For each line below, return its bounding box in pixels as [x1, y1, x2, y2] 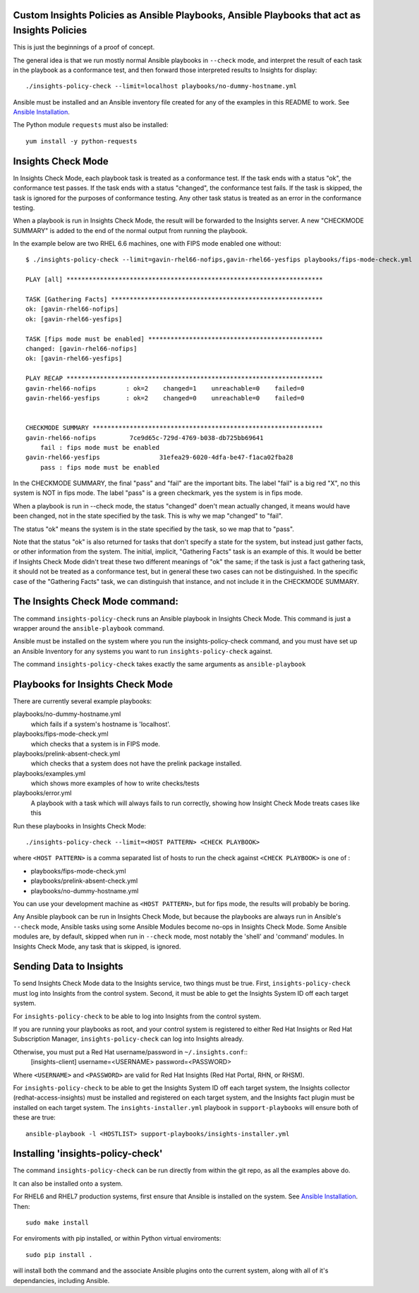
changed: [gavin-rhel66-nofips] [25, 345, 138, 352]
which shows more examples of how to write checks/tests [30, 779, 200, 787]
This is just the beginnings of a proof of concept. [13, 43, 155, 52]
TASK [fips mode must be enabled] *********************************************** [25, 335, 324, 342]
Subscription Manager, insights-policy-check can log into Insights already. [13, 1035, 244, 1043]
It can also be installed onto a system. [13, 1179, 123, 1188]
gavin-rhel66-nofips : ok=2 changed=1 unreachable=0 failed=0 [25, 384, 305, 392]
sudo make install [25, 1219, 90, 1227]
